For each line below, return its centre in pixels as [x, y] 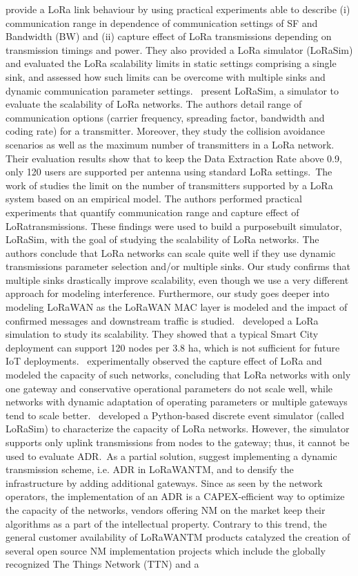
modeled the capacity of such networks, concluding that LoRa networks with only [178, 375]
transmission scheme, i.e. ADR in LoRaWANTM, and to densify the [150, 469]
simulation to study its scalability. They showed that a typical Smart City [162, 334]
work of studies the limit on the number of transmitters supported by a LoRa [169, 185]
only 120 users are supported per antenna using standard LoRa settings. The [169, 172]
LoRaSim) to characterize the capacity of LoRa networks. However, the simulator [178, 429]
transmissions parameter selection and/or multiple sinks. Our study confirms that [178, 266]
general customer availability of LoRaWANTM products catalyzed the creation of [178, 537]
